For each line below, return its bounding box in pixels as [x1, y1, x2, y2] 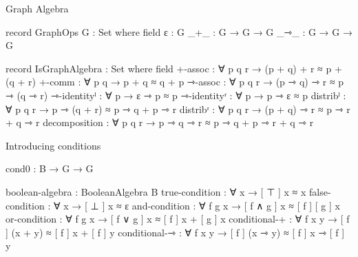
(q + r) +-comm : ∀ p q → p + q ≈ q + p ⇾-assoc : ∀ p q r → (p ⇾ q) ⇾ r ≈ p [6, 74, 344, 89]
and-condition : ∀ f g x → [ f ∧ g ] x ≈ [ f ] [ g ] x [131, 198, 340, 212]
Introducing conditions [6, 138, 101, 152]
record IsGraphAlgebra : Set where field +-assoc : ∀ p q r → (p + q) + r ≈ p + [6, 61, 342, 75]
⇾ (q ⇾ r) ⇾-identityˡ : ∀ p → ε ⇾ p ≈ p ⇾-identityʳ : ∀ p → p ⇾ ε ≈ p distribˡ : [6, 88, 346, 102]
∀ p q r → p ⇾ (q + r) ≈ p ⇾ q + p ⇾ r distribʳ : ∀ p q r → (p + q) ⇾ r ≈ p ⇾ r [6, 101, 350, 116]
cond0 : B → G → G [6, 161, 94, 176]
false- [309, 184, 331, 198]
